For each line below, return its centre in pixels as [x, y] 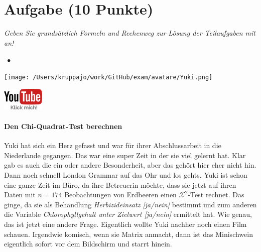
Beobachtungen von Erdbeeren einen [120, 195]
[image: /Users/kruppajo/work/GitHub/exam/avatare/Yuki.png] [108, 77]
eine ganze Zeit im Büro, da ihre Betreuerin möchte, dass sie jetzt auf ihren [120, 184]
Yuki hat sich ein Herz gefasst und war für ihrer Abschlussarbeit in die [113, 145]
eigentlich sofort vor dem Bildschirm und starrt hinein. [88, 244]
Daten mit [20, 195]
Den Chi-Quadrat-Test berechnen [63, 126]
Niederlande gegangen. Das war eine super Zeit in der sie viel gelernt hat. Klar [125, 155]
